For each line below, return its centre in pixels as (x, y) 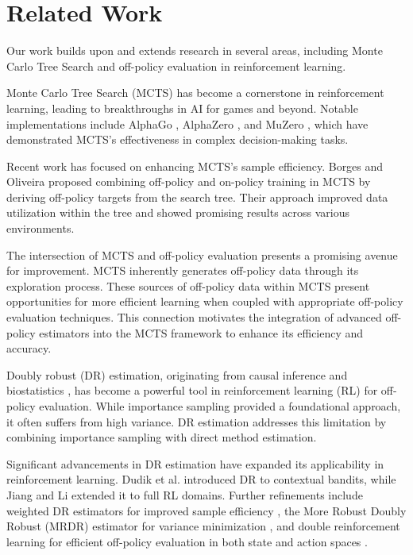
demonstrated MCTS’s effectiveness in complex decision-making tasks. (178, 139)
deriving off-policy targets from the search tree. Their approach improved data (197, 197)
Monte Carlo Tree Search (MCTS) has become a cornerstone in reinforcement (195, 92)
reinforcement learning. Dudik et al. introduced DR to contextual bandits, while (201, 479)
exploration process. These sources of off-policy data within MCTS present (188, 285)
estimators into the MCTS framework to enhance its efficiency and (201, 332)
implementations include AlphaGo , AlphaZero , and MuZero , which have (187, 123)
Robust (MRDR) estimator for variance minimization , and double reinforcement (203, 526)
